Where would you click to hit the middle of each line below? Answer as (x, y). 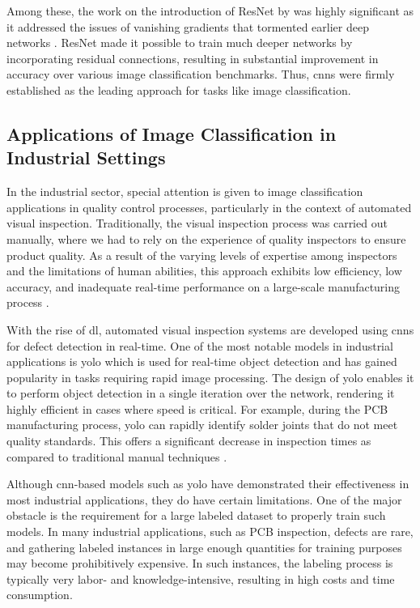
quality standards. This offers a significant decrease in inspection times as (189, 441)
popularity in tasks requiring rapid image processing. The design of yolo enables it (210, 377)
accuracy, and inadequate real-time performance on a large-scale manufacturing (204, 286)
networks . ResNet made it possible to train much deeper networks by (180, 43)
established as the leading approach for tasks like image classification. (179, 89)
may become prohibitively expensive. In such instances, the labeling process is (200, 563)
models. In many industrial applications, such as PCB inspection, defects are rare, (210, 531)
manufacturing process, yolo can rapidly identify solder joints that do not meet (202, 425)
